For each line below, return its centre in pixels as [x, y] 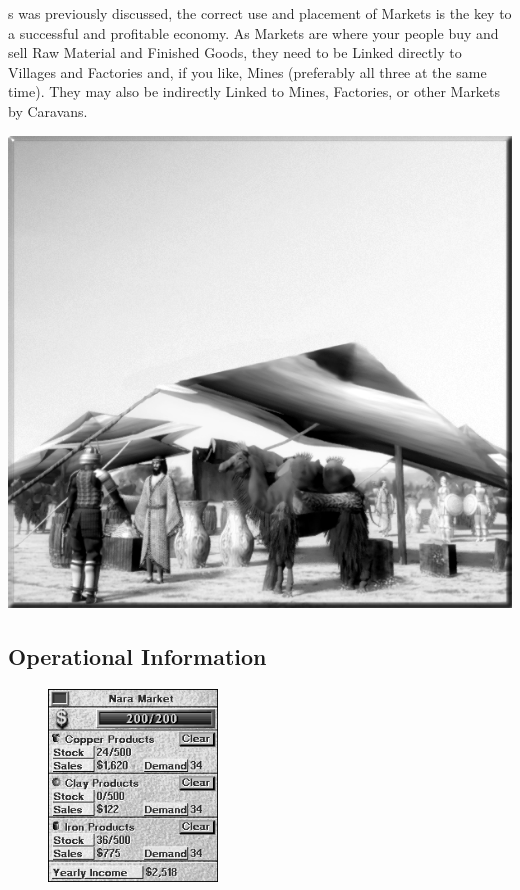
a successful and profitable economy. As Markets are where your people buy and [253, 32]
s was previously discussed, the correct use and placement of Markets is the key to [260, 13]
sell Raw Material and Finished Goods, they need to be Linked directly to [235, 52]
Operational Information [137, 656]
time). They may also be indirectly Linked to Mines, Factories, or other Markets [254, 91]
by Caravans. [48, 110]
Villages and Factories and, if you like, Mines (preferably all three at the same [247, 71]
